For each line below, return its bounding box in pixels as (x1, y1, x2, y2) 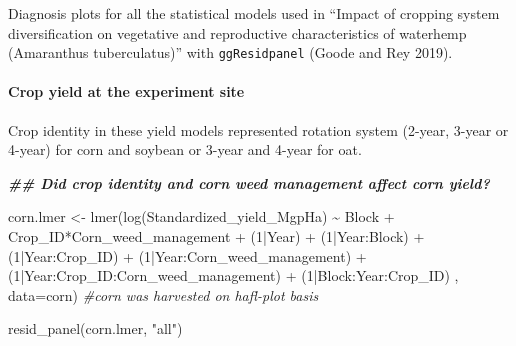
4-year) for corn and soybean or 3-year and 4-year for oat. (8, 139, 362, 160)
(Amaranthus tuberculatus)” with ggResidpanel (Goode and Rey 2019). (8, 42, 453, 63)
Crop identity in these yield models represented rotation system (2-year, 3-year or (8, 119, 509, 140)
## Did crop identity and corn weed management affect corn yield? (8, 172, 490, 193)
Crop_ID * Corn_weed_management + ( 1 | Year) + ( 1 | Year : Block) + (8, 226, 425, 247)
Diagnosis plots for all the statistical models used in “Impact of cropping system (8, 3, 500, 23)
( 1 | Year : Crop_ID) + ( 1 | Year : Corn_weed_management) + (8, 245, 367, 266)
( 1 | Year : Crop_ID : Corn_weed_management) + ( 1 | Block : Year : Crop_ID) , (8, 265, 459, 286)
